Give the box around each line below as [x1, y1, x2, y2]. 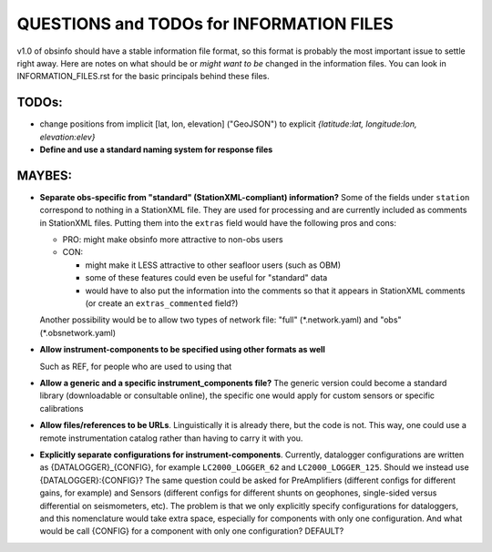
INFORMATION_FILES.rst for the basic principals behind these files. [16, 71, 271, 82]
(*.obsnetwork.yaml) [39, 327, 117, 338]
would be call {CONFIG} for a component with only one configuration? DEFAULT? [39, 526, 344, 537]
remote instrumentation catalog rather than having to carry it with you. [39, 433, 303, 444]
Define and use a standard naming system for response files [39, 144, 273, 155]
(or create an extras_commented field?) [85, 298, 239, 309]
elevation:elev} [39, 131, 96, 142]
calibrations [39, 403, 84, 414]
